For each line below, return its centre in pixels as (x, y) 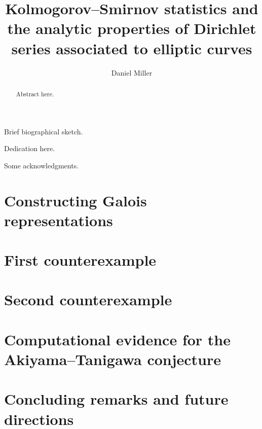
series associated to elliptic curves (132, 48)
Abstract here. (35, 94)
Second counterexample (88, 299)
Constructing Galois (76, 200)
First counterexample (80, 260)
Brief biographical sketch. (44, 131)
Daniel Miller (132, 72)
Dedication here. (30, 148)
